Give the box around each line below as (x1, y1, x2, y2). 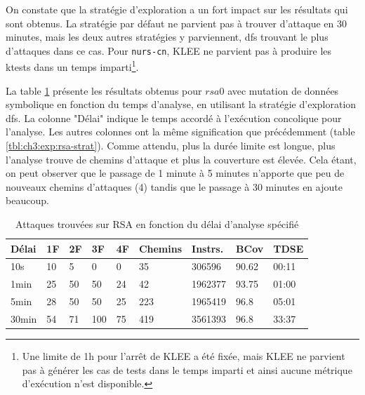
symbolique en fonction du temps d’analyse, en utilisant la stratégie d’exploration (6, 97, 357, 112)
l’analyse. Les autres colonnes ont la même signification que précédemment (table (6, 124, 355, 139)
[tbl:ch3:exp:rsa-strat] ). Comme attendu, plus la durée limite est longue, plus (6, 138, 336, 153)
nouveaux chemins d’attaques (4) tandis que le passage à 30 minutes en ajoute (6, 179, 343, 194)
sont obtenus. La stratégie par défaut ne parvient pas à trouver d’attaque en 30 (6, 15, 347, 30)
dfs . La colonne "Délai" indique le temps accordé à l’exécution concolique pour (6, 110, 342, 125)
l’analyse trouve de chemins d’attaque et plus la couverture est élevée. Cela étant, (6, 152, 357, 166)
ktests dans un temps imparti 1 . (6, 58, 139, 74)
